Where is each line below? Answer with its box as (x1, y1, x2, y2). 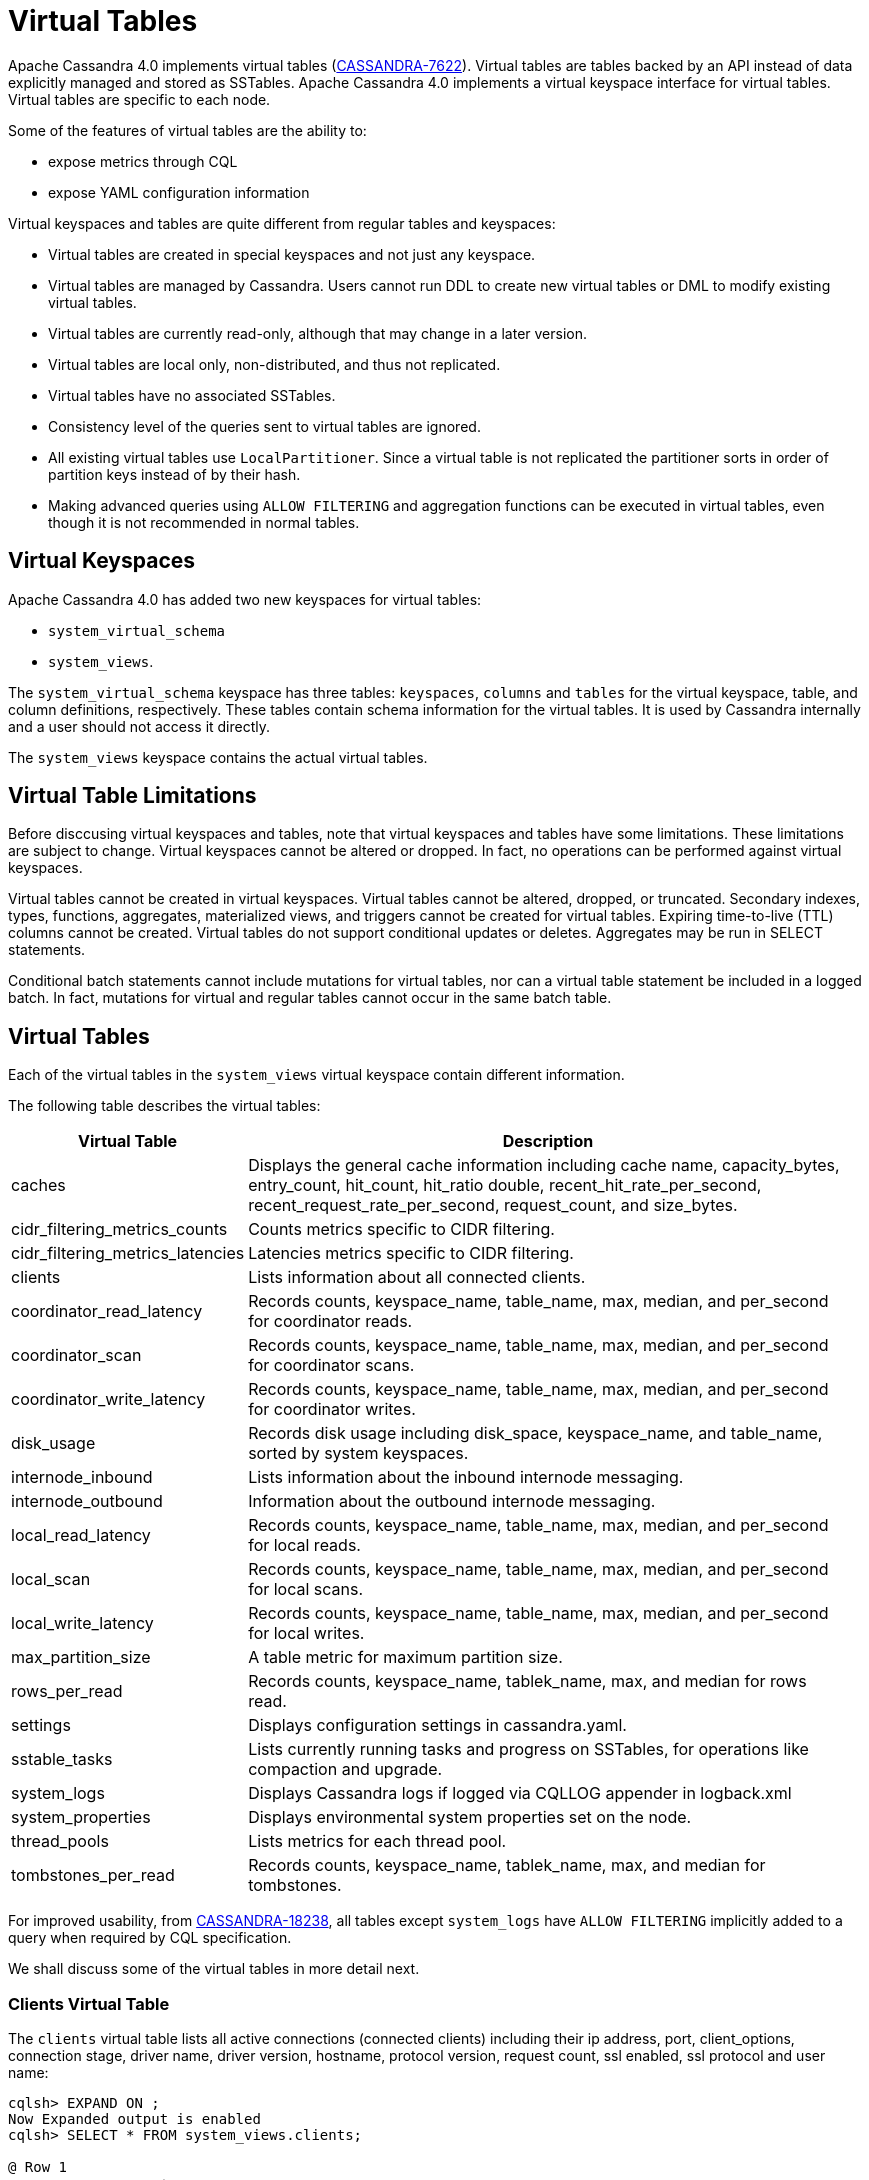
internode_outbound (11, 1491, 163, 1512)
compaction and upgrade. (248, 1759, 443, 1780)
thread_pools (11, 1831, 109, 1852)
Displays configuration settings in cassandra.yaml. (248, 1715, 627, 1736)
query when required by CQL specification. (8, 1929, 292, 1947)
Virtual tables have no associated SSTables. (48, 386, 336, 404)
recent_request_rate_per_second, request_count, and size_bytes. (248, 1195, 738, 1216)
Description (502, 1131, 594, 1152)
